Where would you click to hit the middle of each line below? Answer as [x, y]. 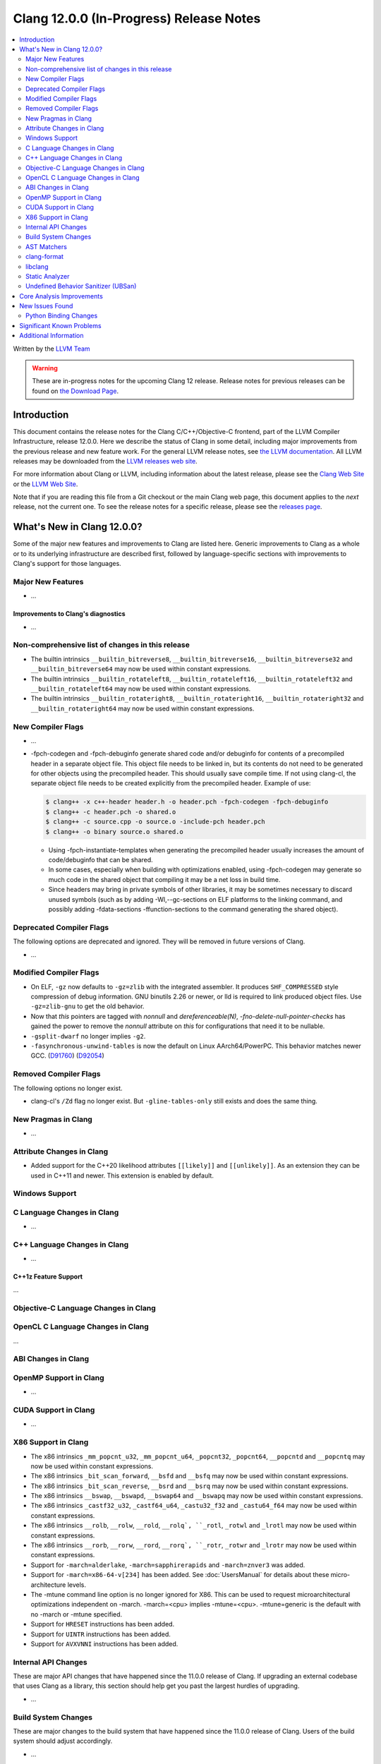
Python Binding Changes [62, 316]
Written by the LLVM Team [52, 349]
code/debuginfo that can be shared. [101, 860]
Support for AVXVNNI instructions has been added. [104, 1643]
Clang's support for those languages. [67, 564]
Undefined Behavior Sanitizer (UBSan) [81, 286]
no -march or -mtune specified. [77, 1614]
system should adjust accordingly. [63, 1741]
